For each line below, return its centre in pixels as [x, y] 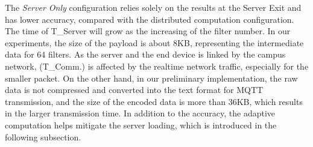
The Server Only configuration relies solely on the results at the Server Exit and [153, 7]
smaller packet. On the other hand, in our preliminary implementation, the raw [151, 78]
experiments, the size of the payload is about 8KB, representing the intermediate [154, 42]
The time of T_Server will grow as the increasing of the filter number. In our [148, 31]
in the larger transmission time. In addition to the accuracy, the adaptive [140, 113]
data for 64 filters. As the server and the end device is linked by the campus [145, 54]
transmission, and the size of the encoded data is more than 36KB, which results [154, 101]
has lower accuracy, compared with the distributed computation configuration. [150, 19]
